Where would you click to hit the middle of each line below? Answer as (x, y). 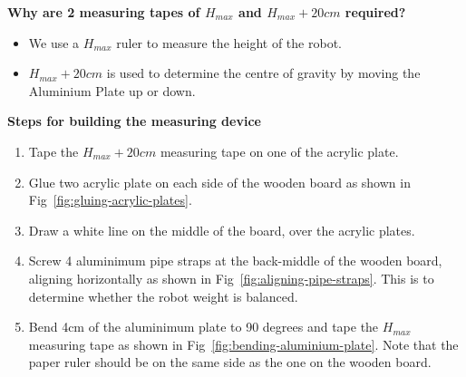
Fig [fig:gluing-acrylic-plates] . (110, 200)
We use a (54, 42)
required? (375, 12)
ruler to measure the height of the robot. (229, 42)
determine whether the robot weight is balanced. (163, 296)
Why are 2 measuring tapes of (104, 12)
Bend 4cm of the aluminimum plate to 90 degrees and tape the (204, 327)
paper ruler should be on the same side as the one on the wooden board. (230, 362)
